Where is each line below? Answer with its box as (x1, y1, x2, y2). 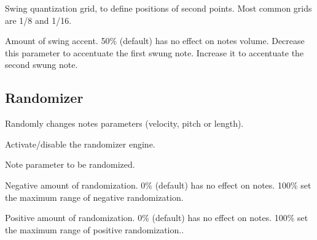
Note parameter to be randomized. (5, 158, 135, 171)
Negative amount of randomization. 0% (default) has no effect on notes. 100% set (5, 178, 311, 191)
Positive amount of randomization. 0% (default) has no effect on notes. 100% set (5, 211, 308, 224)
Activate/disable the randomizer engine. (5, 137, 155, 150)
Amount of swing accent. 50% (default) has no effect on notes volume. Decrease (5, 34, 305, 47)
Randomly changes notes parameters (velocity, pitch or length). (5, 117, 244, 130)
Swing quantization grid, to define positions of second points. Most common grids (5, 2, 312, 14)
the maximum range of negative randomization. (5, 190, 184, 203)
